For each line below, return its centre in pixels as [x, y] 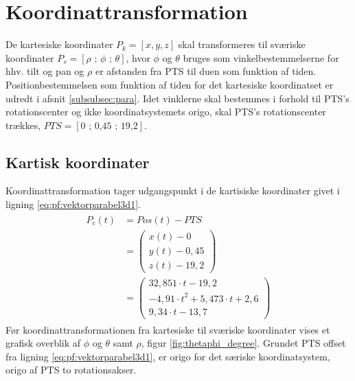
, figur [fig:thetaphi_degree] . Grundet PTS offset [243, 343]
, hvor [138, 57]
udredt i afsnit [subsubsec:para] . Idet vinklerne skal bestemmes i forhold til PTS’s [177, 98]
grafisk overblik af [43, 343]
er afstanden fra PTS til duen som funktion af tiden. [206, 71]
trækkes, [23, 125]
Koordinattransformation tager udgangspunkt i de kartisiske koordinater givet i [173, 190]
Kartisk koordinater [78, 162]
